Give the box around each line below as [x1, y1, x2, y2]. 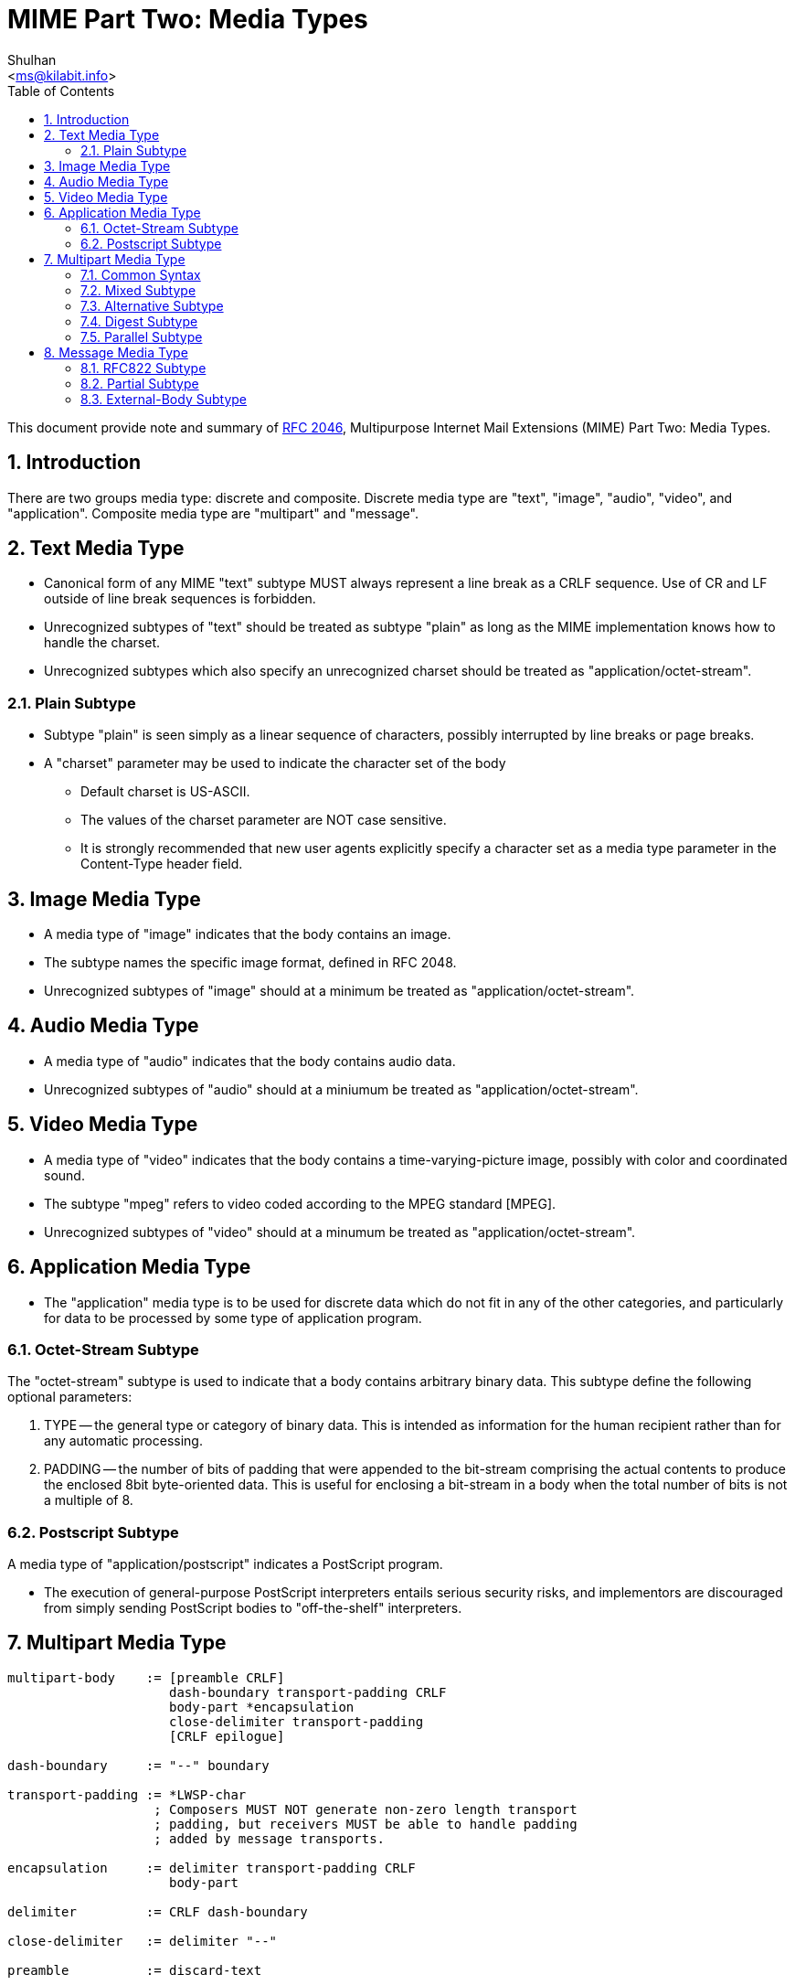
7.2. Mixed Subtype [80, 282, 196, 298]
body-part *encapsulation [169, 1699, 355, 1714]
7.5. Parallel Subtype [80, 328, 203, 345]
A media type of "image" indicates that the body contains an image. [44, 926, 451, 943]
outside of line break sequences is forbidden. [44, 591, 316, 607]
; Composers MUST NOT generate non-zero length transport [154, 1801, 578, 1817]
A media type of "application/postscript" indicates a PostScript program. [7, 1556, 443, 1573]
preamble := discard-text [7, 1962, 262, 1978]
